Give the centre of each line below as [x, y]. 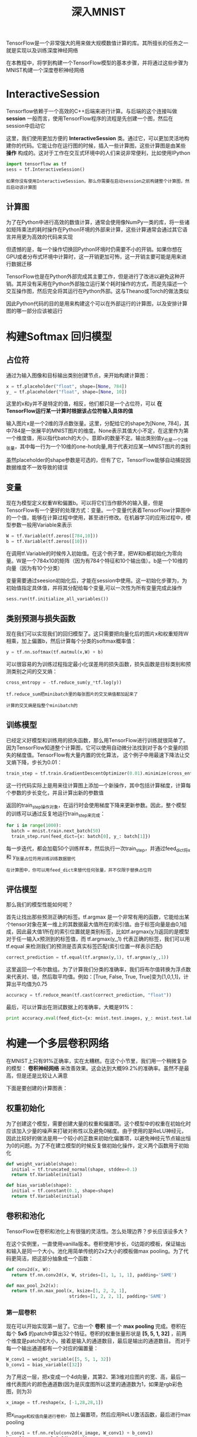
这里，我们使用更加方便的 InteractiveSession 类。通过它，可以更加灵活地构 [98, 138]
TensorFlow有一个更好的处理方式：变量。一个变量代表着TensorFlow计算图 [96, 510]
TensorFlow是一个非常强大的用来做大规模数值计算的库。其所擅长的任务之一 [97, 43]
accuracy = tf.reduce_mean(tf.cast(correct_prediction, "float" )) [89, 995]
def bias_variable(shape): [39, 1185]
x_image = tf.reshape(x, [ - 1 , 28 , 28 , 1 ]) [55, 1403]
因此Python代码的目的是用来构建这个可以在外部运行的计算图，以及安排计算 [97, 303]
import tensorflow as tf [36, 164]
